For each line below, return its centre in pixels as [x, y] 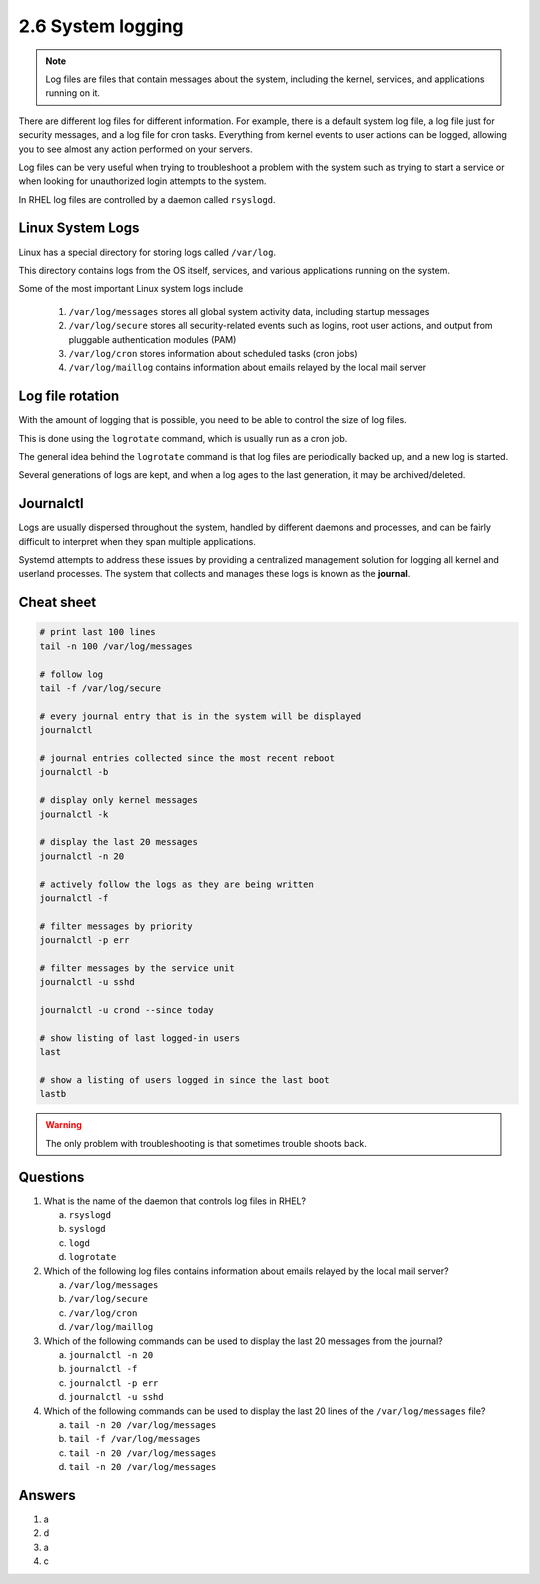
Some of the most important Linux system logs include [131, 289]
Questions [51, 1176]
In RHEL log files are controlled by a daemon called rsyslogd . [147, 199]
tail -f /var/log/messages [134, 1439]
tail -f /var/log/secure [100, 688]
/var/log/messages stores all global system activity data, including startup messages [249, 311]
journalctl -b [74, 772]
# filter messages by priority [116, 926]
